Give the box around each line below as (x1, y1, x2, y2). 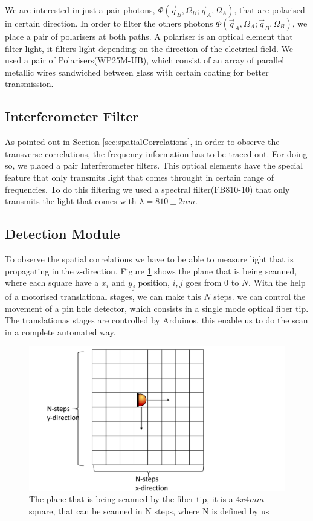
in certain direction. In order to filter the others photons (5, 17, 213, 29)
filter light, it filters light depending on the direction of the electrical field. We (5, 42, 294, 54)
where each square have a (5, 276, 99, 289)
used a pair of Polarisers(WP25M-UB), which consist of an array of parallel (5, 54, 285, 66)
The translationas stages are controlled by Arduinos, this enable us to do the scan (5, 314, 308, 326)
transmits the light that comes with (5, 195, 137, 207)
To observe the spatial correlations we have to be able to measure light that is (5, 252, 294, 265)
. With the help (248, 276, 306, 289)
